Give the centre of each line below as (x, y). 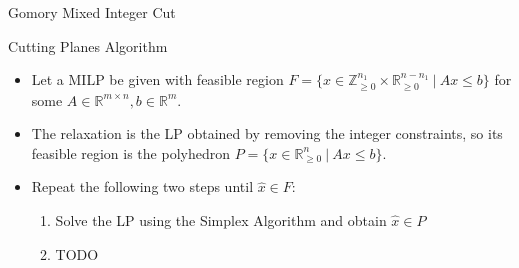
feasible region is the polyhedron (130, 152)
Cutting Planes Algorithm (88, 45)
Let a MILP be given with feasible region (157, 79)
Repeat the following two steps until (142, 186)
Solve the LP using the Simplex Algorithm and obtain (221, 219)
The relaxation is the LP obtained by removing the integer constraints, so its (267, 133)
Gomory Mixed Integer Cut (92, 12)
